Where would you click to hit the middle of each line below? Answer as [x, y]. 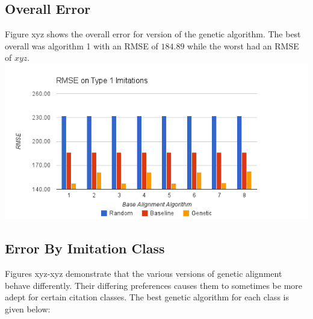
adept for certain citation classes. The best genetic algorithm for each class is [147, 297]
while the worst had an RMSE [243, 45]
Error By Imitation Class [85, 248]
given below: [28, 309]
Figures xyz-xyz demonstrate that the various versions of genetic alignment [144, 274]
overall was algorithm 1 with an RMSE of [82, 45]
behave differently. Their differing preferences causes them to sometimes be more [154, 285]
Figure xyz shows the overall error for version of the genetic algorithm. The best [153, 34]
